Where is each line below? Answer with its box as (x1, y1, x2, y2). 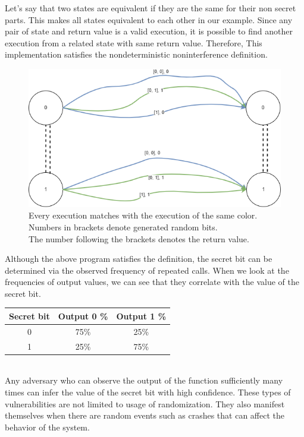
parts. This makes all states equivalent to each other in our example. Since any (5, 13, 293, 26)
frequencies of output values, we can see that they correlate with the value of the (5, 275, 299, 288)
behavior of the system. (5, 420, 90, 433)
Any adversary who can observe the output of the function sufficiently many (5, 374, 283, 387)
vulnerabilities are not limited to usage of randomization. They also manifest (5, 397, 285, 410)
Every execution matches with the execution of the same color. (29, 209, 258, 221)
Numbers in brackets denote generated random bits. (29, 220, 218, 233)
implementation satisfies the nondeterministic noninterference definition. (5, 48, 268, 61)
